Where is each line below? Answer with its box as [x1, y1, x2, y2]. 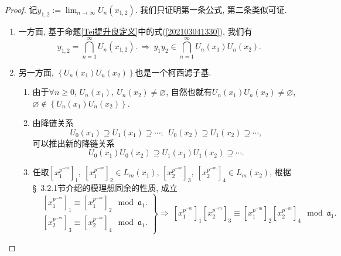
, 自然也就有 [166, 86, 212, 98]
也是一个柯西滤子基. [135, 66, 212, 78]
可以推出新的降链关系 [32, 136, 115, 149]
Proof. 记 [5, 4, 37, 15]
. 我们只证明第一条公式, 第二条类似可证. [135, 4, 287, 15]
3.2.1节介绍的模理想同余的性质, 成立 [40, 182, 178, 194]
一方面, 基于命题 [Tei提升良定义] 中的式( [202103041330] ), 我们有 [18, 25, 253, 37]
